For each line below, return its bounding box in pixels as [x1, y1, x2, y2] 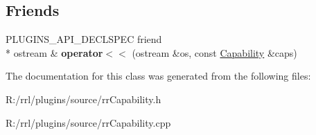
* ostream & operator [6, 45, 103, 60]
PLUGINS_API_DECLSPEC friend [6, 32, 162, 46]
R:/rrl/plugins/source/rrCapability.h [6, 91, 161, 106]
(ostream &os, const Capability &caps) [132, 45, 297, 60]
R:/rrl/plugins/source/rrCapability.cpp [6, 115, 171, 129]
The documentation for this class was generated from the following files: [6, 69, 311, 83]
